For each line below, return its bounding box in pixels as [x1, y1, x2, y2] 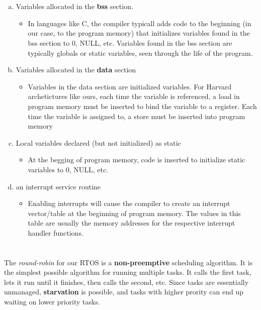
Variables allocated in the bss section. [16, 1, 133, 12]
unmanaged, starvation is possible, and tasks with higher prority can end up [4, 286, 244, 297]
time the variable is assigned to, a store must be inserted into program [28, 111, 245, 121]
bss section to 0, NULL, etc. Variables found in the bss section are [28, 37, 232, 48]
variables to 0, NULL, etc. [28, 164, 109, 174]
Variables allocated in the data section [16, 64, 136, 75]
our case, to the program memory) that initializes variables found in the [28, 28, 250, 38]
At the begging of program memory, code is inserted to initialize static [28, 154, 245, 165]
